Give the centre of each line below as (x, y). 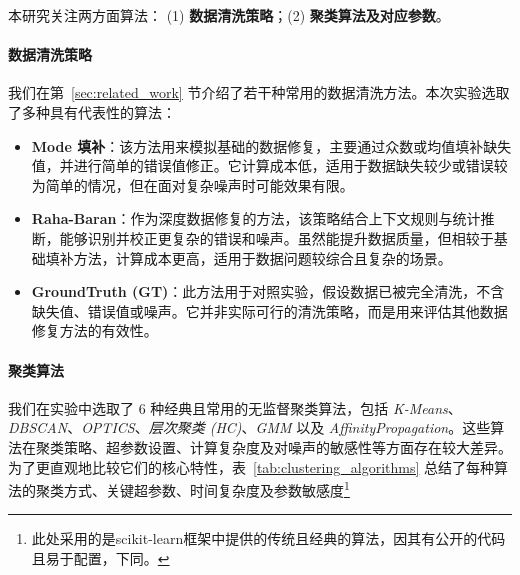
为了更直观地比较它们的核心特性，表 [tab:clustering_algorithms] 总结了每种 (251, 466)
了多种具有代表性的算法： (92, 111)
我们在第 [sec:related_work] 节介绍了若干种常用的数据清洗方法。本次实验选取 (259, 92)
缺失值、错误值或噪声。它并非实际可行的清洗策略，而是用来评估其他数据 (269, 310)
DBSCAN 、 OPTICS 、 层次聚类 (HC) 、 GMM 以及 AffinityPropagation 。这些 (249, 427)
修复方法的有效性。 (94, 330)
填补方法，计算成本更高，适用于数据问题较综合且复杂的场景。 (248, 257)
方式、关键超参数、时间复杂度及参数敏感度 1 (206, 488)
